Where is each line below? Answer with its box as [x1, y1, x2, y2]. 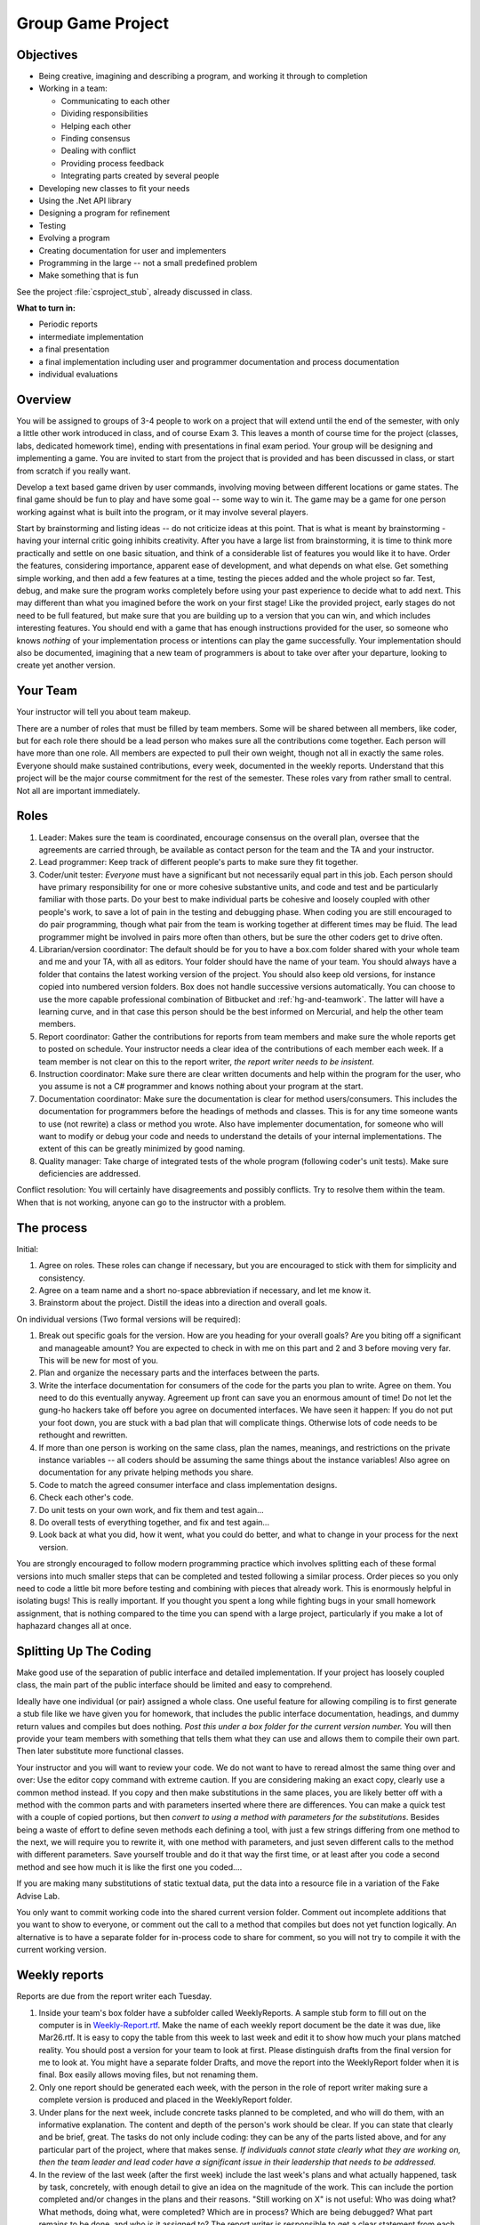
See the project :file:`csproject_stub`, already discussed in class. [16, 286, 252, 297]
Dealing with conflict [60, 145, 137, 156]
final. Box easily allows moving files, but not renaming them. [38, 2069, 259, 2080]
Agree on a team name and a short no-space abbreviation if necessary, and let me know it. [38, 1284, 372, 1295]
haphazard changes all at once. [16, 1621, 132, 1631]
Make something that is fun [38, 270, 139, 280]
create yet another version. [16, 659, 116, 671]
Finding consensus [60, 133, 131, 144]
